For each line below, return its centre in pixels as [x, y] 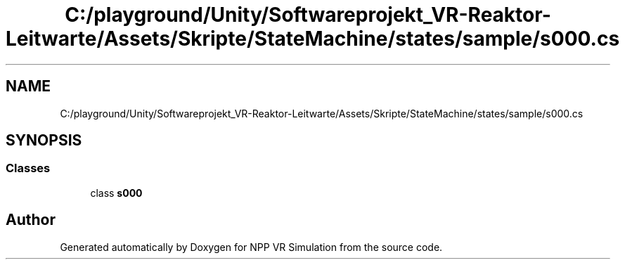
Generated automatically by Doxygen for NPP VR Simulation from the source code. [251, 247]
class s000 [116, 193]
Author [31, 220]
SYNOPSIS [44, 141]
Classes [28, 168]
